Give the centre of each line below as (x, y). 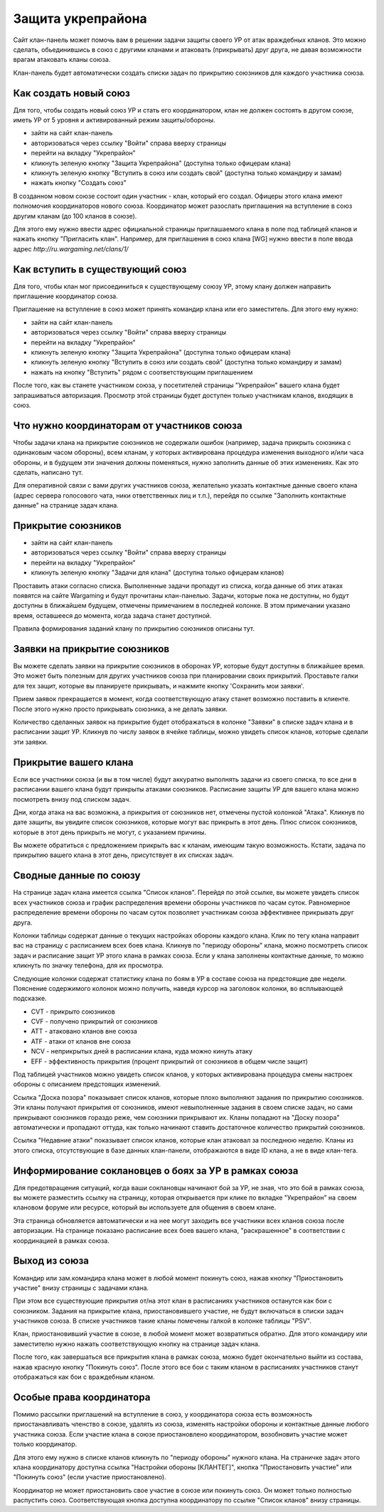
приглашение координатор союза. (65, 296)
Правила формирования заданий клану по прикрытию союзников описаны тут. (134, 629)
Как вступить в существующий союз (100, 269)
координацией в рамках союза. (61, 1240)
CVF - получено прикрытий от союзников (94, 1022)
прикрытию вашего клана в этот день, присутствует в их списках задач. (123, 855)
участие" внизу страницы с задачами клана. (81, 1288)
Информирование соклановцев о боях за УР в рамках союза (156, 1171)
